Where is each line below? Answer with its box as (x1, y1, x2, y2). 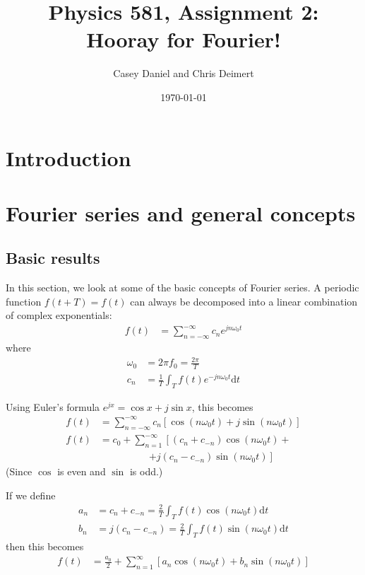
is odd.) (129, 464, 163, 479)
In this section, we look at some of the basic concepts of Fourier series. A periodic (6, 280, 359, 295)
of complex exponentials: (6, 308, 112, 323)
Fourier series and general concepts (6, 198, 356, 227)
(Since (6, 464, 32, 479)
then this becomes (6, 538, 84, 553)
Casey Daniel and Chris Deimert (113, 66, 254, 81)
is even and (57, 464, 106, 479)
